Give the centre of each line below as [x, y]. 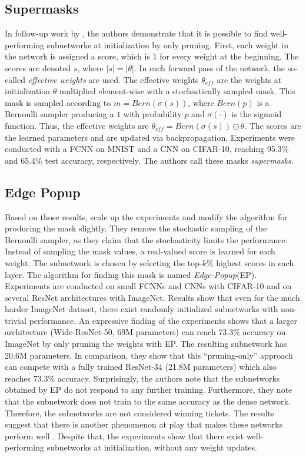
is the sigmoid [257, 114]
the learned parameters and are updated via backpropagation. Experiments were [150, 137]
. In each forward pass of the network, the [209, 67]
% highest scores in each [250, 262]
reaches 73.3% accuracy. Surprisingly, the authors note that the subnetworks [142, 378]
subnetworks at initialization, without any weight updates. [152, 447]
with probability [152, 114]
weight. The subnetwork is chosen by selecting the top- [104, 262]
